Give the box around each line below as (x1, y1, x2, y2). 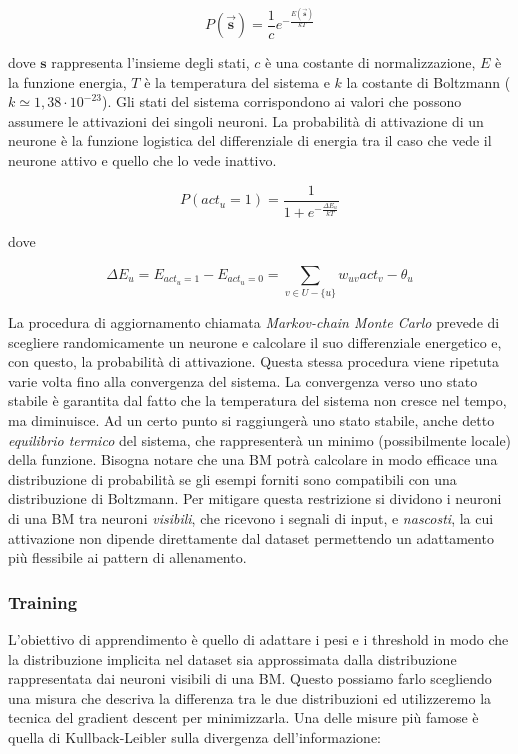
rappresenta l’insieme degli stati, (51, 52, 250, 73)
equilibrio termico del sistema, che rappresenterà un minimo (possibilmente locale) (8, 429, 512, 450)
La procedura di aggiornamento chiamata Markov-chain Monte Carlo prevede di (8, 312, 500, 333)
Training (8, 589, 78, 614)
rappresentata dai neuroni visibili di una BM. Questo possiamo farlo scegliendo (8, 668, 492, 689)
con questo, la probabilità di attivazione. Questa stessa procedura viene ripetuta (8, 351, 499, 372)
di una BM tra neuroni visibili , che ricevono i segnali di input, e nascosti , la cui (8, 508, 494, 529)
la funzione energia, (8, 71, 127, 92)
